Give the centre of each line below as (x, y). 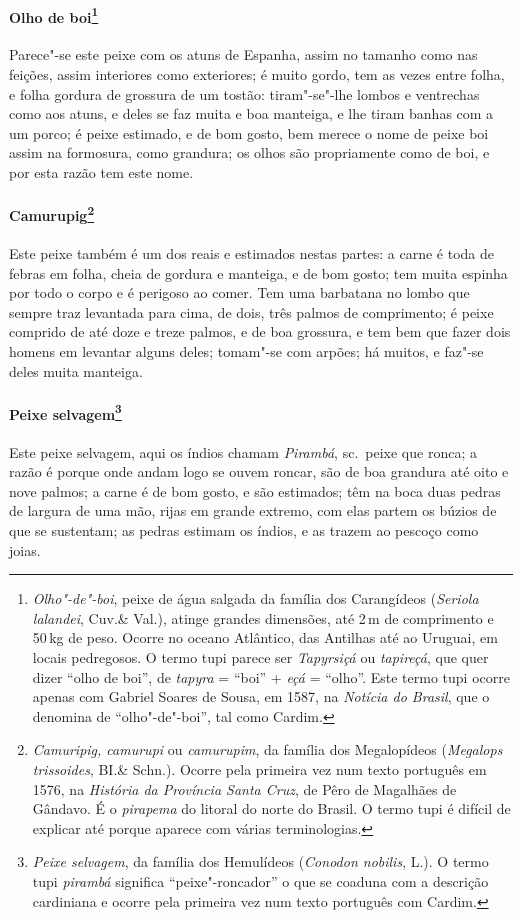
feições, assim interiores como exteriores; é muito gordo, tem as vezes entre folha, (257, 74)
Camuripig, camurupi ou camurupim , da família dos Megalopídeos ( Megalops (267, 749)
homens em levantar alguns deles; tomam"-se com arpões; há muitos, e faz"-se (246, 351)
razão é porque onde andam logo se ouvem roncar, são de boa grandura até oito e (259, 471)
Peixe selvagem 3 (65, 412)
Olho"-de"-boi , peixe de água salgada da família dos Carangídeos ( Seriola (255, 598)
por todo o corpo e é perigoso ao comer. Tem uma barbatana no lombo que (239, 292)
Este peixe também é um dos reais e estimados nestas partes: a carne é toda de (251, 253)
